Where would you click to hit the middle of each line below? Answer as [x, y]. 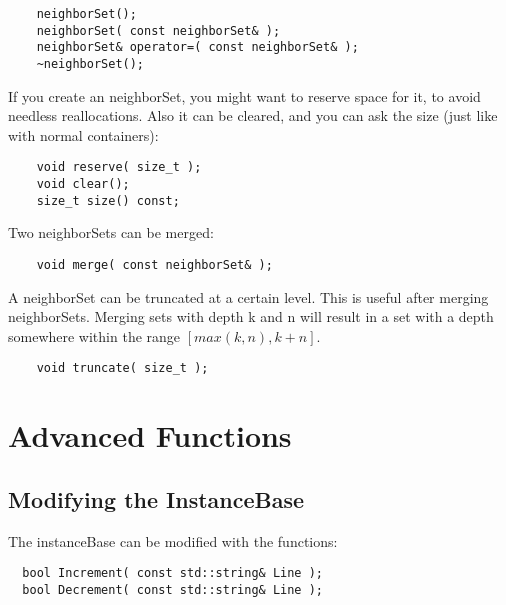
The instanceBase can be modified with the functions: [173, 540]
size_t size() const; [108, 200]
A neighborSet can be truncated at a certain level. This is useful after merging [248, 296]
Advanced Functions [150, 435]
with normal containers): [83, 134]
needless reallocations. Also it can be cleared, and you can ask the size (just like [253, 115]
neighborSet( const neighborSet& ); [158, 30]
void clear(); [83, 184]
